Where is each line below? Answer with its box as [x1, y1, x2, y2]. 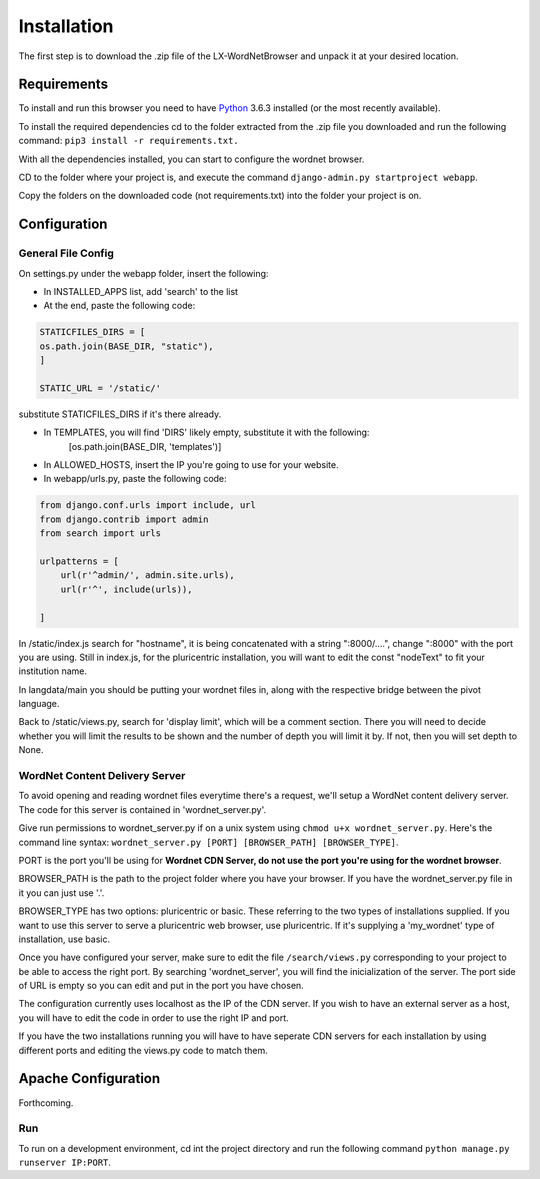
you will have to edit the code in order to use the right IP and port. [18, 1011, 289, 1024]
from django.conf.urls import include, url [39, 500, 257, 511]
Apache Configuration [18, 1070, 161, 1087]
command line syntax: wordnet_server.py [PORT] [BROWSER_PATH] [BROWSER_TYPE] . [18, 836, 399, 848]
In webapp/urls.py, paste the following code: [43, 473, 227, 485]
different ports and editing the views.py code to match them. [18, 1044, 269, 1056]
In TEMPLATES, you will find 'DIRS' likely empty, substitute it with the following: [43, 426, 370, 439]
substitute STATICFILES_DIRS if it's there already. [18, 408, 222, 420]
